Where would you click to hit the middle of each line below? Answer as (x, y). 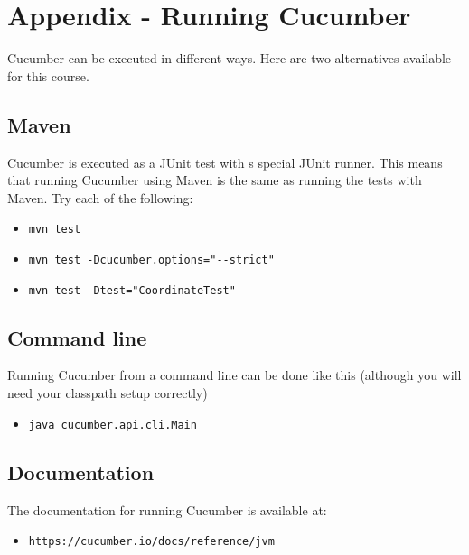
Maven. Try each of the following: (100, 197)
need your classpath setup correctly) (108, 393)
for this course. (48, 75)
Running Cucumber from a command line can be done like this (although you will (234, 375)
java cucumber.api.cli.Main (113, 425)
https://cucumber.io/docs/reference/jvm (151, 542)
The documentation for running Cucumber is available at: (167, 509)
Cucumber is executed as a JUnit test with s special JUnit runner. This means (225, 162)
